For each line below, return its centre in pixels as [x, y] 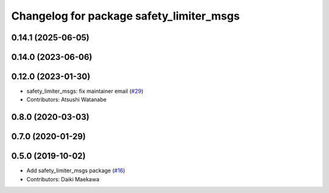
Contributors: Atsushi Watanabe [66, 100]
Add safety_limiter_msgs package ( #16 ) [76, 170]
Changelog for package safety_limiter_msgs [126, 16]
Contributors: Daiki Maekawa [63, 179]
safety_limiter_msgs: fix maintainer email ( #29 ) [85, 91]
